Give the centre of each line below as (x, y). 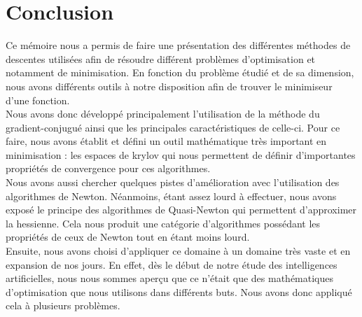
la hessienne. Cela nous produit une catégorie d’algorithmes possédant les (163, 223)
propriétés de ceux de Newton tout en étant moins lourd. (128, 237)
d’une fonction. (38, 100)
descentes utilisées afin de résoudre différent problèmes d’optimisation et (161, 58)
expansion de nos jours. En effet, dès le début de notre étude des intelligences (172, 264)
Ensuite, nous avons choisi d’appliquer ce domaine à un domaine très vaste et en (178, 251)
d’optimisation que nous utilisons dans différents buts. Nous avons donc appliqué (179, 291)
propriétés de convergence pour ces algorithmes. (108, 168)
